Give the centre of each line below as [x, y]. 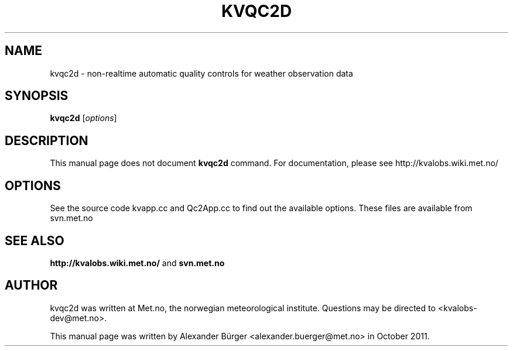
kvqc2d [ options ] [83, 118]
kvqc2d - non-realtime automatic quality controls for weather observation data [201, 73]
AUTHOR [31, 285]
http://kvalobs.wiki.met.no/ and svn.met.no [137, 263]
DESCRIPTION [47, 140]
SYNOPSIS [37, 96]
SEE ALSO [35, 240]
